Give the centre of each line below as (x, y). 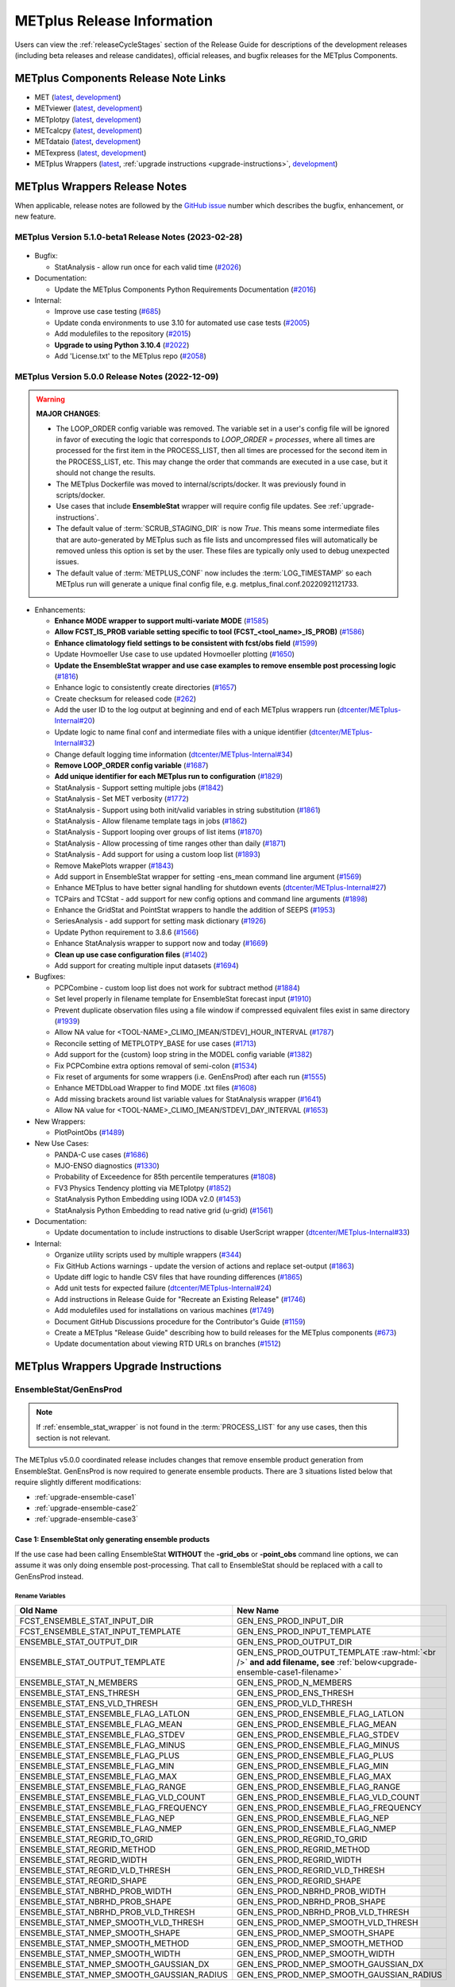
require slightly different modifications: (78, 1482)
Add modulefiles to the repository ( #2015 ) (123, 334)
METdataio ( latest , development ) (88, 141)
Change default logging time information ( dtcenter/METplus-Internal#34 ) (174, 754)
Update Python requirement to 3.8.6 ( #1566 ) (127, 932)
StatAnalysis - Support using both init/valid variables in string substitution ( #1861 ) (187, 810)
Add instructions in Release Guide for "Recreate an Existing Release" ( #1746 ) (180, 1299)
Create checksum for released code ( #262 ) (125, 699)
